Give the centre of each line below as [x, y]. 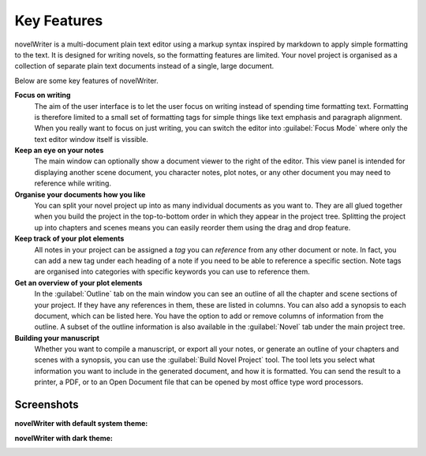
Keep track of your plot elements [69, 239]
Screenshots [47, 405]
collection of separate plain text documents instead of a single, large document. [144, 66]
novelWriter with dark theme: [64, 438]
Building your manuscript [57, 338]
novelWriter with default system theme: [81, 424]
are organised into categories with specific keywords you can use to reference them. [172, 271]
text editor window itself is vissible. [92, 139]
